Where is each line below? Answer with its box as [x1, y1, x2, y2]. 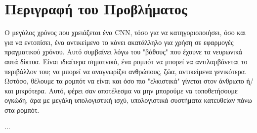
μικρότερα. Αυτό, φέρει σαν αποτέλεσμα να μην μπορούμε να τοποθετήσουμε [15, 85, 238, 95]
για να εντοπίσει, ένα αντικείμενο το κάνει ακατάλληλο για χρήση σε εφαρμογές [4, 37, 234, 47]
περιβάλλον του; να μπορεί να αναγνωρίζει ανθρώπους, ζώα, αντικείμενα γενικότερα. [4, 66, 247, 76]
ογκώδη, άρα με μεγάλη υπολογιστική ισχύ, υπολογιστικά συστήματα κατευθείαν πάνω [4, 95, 252, 105]
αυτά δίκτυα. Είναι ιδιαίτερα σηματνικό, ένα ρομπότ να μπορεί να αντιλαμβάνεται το [4, 56, 248, 66]
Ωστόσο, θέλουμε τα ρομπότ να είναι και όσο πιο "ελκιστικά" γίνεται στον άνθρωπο [4, 76, 244, 86]
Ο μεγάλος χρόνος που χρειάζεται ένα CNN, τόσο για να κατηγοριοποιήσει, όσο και [4, 27, 246, 38]
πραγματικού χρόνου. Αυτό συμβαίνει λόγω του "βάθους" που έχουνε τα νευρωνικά [4, 46, 243, 57]
